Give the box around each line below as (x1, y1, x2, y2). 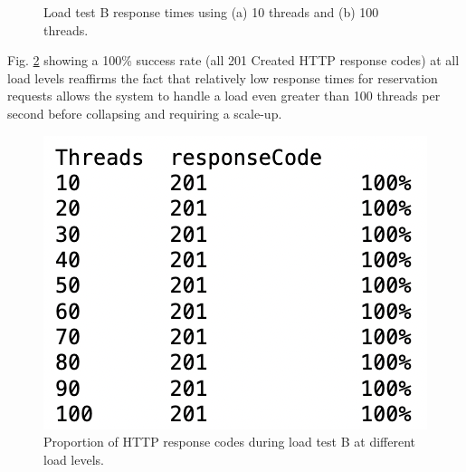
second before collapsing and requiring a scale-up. (7, 103, 282, 122)
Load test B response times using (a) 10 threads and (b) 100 (43, 3, 379, 21)
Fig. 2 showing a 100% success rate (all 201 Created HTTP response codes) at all (7, 51, 460, 70)
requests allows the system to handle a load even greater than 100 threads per (7, 86, 441, 105)
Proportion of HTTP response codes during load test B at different (43, 432, 415, 451)
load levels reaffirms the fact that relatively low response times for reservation (7, 68, 438, 87)
